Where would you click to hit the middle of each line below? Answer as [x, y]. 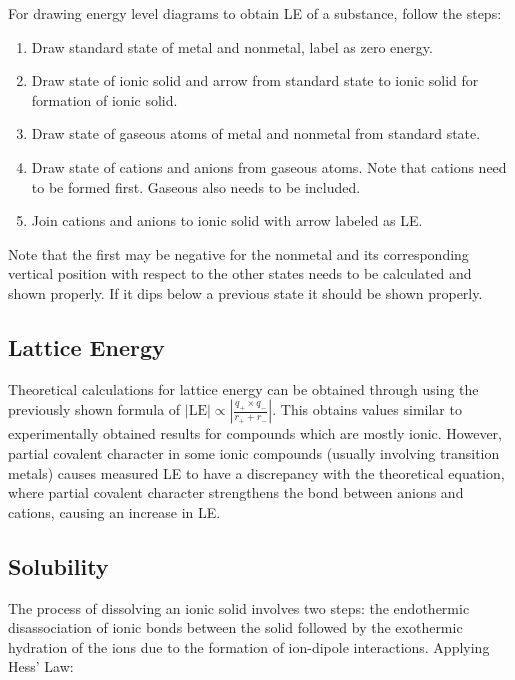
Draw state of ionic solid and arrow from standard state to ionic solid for [255, 80]
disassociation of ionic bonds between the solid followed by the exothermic [235, 627]
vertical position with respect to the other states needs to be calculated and [240, 273]
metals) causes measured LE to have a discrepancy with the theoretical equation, [256, 472]
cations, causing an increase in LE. [114, 511]
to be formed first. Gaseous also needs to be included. [196, 186]
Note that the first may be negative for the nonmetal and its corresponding [238, 253]
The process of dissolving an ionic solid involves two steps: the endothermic [239, 607]
